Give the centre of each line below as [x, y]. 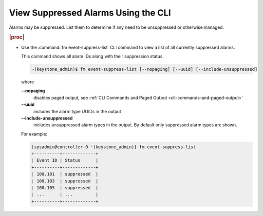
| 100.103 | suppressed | [65, 181]
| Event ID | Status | [65, 160]
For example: [34, 134]
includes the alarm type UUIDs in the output [77, 111]
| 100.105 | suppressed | [65, 188]
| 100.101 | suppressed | [65, 174]
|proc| [17, 38]
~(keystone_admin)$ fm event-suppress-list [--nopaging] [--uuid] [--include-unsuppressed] [144, 69]
